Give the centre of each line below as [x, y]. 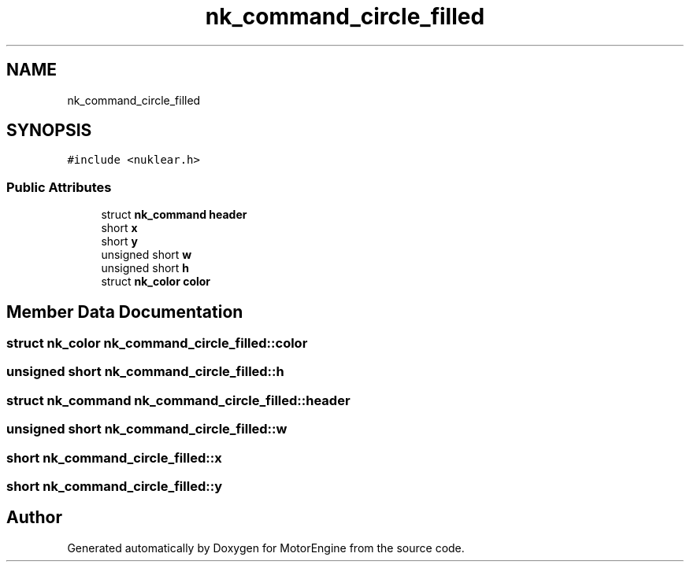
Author [34, 518]
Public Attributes [59, 187]
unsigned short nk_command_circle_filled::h [145, 372]
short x [119, 228]
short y [119, 242]
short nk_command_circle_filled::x [114, 457]
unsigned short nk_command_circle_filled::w [147, 429]
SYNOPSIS [49, 131]
